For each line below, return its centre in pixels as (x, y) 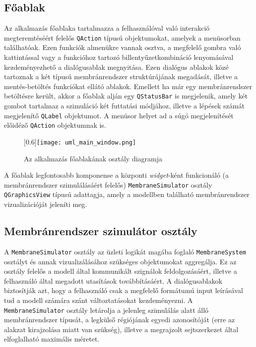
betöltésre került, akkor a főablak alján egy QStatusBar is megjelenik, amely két (126, 96)
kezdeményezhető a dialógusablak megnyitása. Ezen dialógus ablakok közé (116, 67)
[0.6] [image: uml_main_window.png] (80, 141)
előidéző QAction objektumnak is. (55, 125)
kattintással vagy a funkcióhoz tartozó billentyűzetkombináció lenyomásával (119, 57)
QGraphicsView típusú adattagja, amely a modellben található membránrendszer (127, 194)
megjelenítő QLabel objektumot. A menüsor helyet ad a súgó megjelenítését (119, 115)
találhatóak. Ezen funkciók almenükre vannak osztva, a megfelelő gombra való (123, 47)
